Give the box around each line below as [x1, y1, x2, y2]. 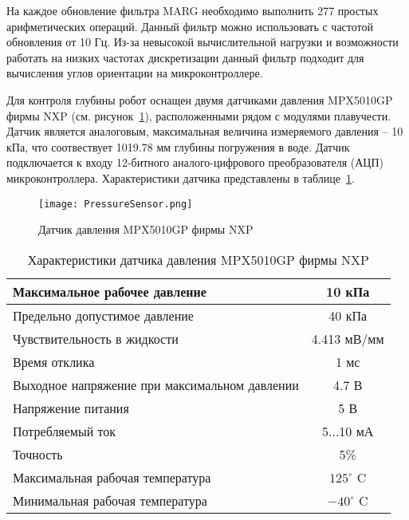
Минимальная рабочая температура [13, 490, 207, 510]
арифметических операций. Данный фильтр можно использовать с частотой [6, 18, 373, 34]
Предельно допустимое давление [13, 305, 194, 325]
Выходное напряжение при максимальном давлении [13, 375, 299, 394]
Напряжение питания [13, 398, 129, 417]
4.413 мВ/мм [311, 329, 384, 348]
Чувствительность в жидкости [13, 329, 179, 348]
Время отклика [13, 352, 95, 371]
